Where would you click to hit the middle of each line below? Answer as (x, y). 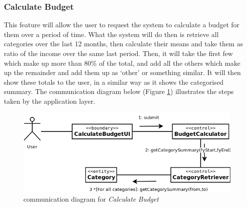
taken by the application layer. (50, 101)
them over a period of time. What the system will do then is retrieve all (111, 34)
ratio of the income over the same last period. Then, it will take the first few (118, 53)
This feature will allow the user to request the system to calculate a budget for (122, 25)
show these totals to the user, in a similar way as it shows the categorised (114, 82)
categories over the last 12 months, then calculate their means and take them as (123, 44)
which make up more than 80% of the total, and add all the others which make (122, 63)
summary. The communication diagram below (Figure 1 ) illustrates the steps (119, 91)
